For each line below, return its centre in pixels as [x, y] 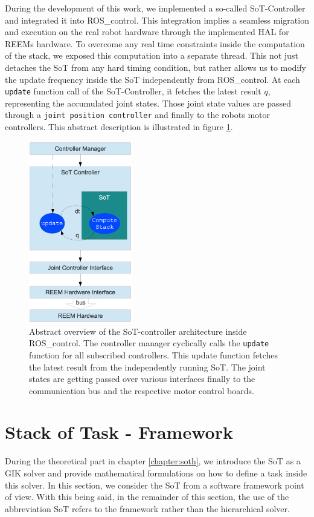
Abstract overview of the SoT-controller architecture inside [138, 331]
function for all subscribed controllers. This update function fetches [154, 354]
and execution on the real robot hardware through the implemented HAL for [147, 32]
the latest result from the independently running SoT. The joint [147, 367]
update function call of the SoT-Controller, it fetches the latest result [133, 91]
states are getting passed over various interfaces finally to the [142, 379]
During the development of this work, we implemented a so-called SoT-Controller [155, 8]
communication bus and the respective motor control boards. [142, 390]
